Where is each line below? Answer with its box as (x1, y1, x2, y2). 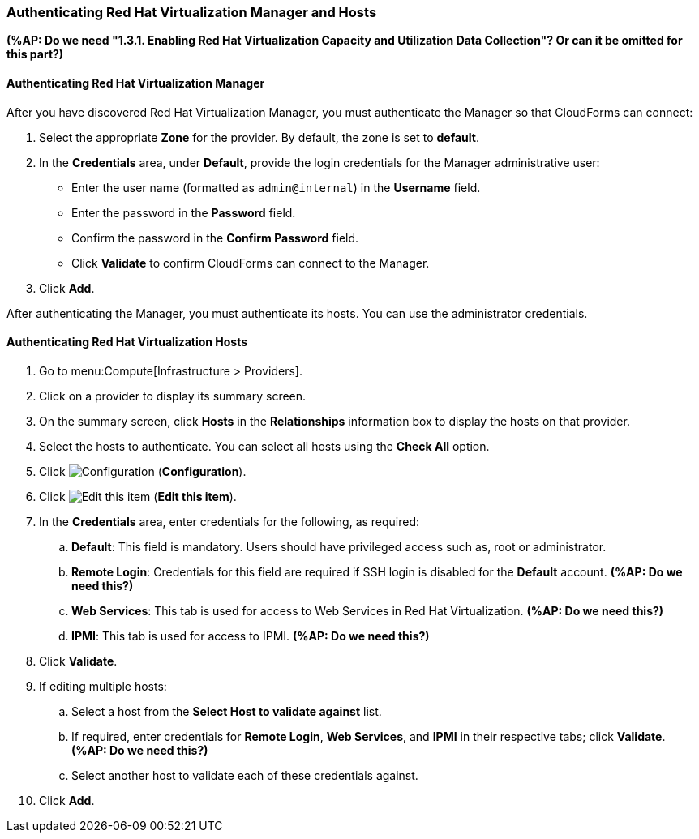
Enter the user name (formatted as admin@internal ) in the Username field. (71, 180, 481, 195)
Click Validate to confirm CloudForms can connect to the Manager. (71, 255, 430, 270)
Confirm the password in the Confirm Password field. (71, 230, 359, 245)
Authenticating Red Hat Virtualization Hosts (6, 335, 248, 349)
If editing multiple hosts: (39, 678, 167, 693)
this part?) (6, 47, 64, 62)
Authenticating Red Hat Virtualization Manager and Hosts (6, 4, 377, 20)
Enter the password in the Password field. (71, 205, 296, 220)
